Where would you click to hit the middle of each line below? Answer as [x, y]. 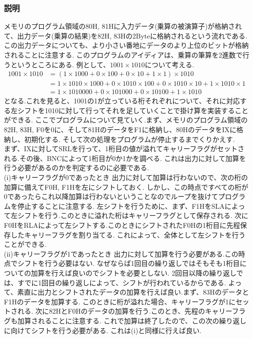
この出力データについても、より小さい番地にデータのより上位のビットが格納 [126, 45]
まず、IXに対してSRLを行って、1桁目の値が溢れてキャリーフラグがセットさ [124, 149]
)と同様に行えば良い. [168, 330]
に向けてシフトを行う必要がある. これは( [69, 330]
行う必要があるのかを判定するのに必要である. [77, 168]
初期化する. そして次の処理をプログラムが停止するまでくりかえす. [129, 139]
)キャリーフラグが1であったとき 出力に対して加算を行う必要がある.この [124, 253]
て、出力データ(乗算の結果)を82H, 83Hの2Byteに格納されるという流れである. [126, 35]
